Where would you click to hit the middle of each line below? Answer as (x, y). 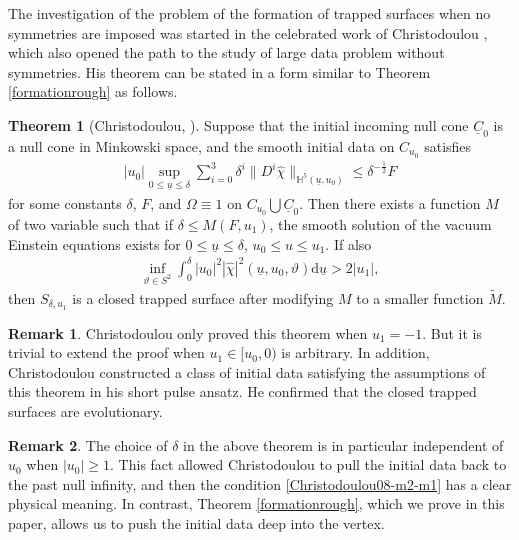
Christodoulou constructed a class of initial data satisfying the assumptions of (247, 371)
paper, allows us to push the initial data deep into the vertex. (196, 522)
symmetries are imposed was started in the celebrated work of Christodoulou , (248, 32)
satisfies (448, 145)
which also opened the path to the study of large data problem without (226, 52)
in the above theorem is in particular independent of (343, 444)
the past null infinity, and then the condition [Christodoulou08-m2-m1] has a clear (260, 483)
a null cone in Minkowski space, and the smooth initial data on (201, 145)
